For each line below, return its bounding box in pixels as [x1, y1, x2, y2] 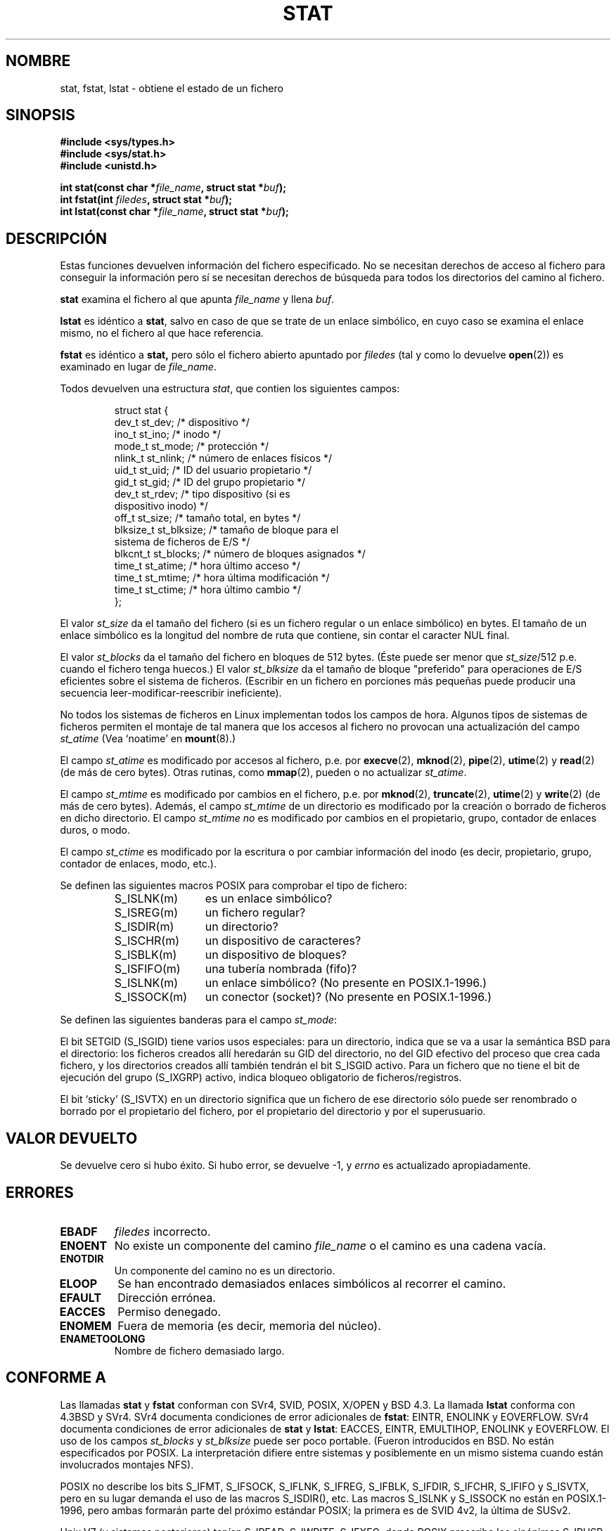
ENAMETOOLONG [60, 1332, 146, 1345]
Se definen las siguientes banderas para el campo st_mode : [60, 1014, 337, 1026]
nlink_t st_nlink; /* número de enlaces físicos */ [114, 452, 333, 465]
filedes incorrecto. [114, 1224, 211, 1239]
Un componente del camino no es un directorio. [114, 1264, 335, 1277]
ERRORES [6, 1183, 74, 1201]
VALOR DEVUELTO [6, 1129, 138, 1147]
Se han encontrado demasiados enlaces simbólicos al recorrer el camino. [117, 1276, 506, 1291]
